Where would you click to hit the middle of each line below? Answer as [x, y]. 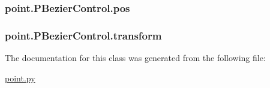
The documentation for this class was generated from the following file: [135, 58]
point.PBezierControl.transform [83, 35]
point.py [20, 78]
